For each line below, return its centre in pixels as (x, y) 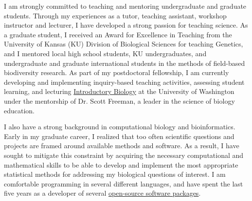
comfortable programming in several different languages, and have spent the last (124, 183)
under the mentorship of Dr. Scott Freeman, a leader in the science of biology (119, 100)
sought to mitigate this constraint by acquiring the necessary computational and (124, 155)
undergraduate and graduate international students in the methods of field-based (125, 63)
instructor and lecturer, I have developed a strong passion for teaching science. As (126, 25)
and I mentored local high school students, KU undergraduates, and (105, 53)
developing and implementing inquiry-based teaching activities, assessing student (124, 82)
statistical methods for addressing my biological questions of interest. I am (115, 174)
